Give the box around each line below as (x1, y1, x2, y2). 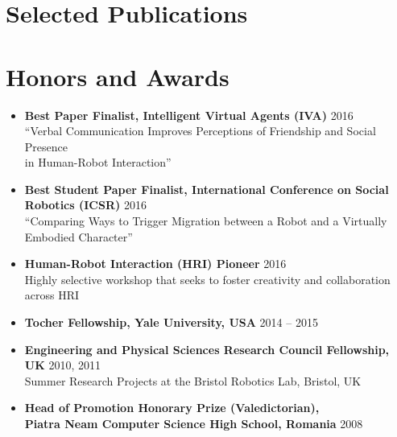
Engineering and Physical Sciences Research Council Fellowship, (24, 340, 390, 357)
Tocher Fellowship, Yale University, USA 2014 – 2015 (24, 314, 318, 331)
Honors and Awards (6, 60, 230, 93)
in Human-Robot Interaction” (24, 154, 172, 171)
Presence (24, 138, 68, 155)
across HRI (24, 287, 80, 303)
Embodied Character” (24, 228, 133, 245)
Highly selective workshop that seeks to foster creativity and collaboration (24, 270, 391, 287)
